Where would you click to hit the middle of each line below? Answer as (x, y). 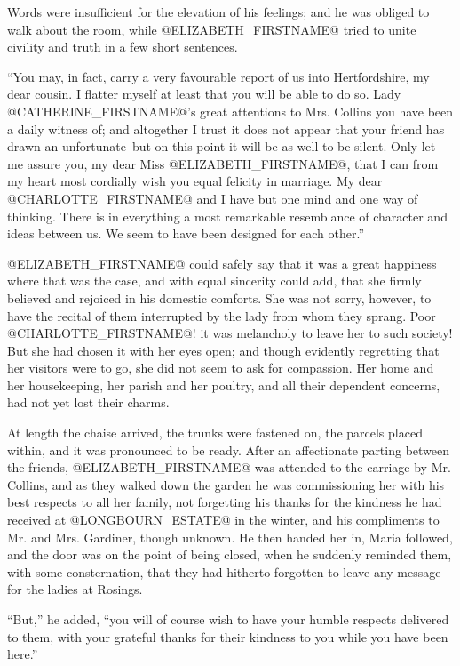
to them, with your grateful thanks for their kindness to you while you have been (228, 636)
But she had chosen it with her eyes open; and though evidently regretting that (223, 350)
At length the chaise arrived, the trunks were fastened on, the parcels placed (215, 433)
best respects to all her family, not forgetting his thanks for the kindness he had (225, 502)
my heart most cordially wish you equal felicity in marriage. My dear (195, 181)
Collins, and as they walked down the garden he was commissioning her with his (226, 484)
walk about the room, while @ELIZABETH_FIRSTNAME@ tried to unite (212, 29)
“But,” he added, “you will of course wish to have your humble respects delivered (228, 619)
